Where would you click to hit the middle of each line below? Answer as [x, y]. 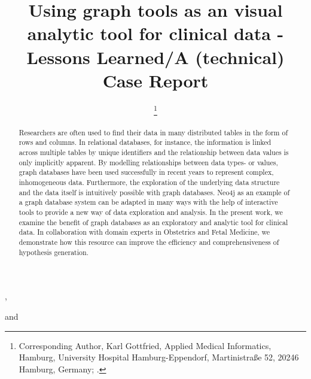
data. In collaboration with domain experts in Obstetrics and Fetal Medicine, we [144, 232]
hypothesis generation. [54, 252]
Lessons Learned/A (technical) [155, 57]
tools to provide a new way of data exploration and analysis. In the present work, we [151, 212]
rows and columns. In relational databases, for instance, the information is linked [145, 142]
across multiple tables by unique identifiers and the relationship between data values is [154, 152]
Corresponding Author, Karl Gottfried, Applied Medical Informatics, [145, 345]
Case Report [155, 80]
